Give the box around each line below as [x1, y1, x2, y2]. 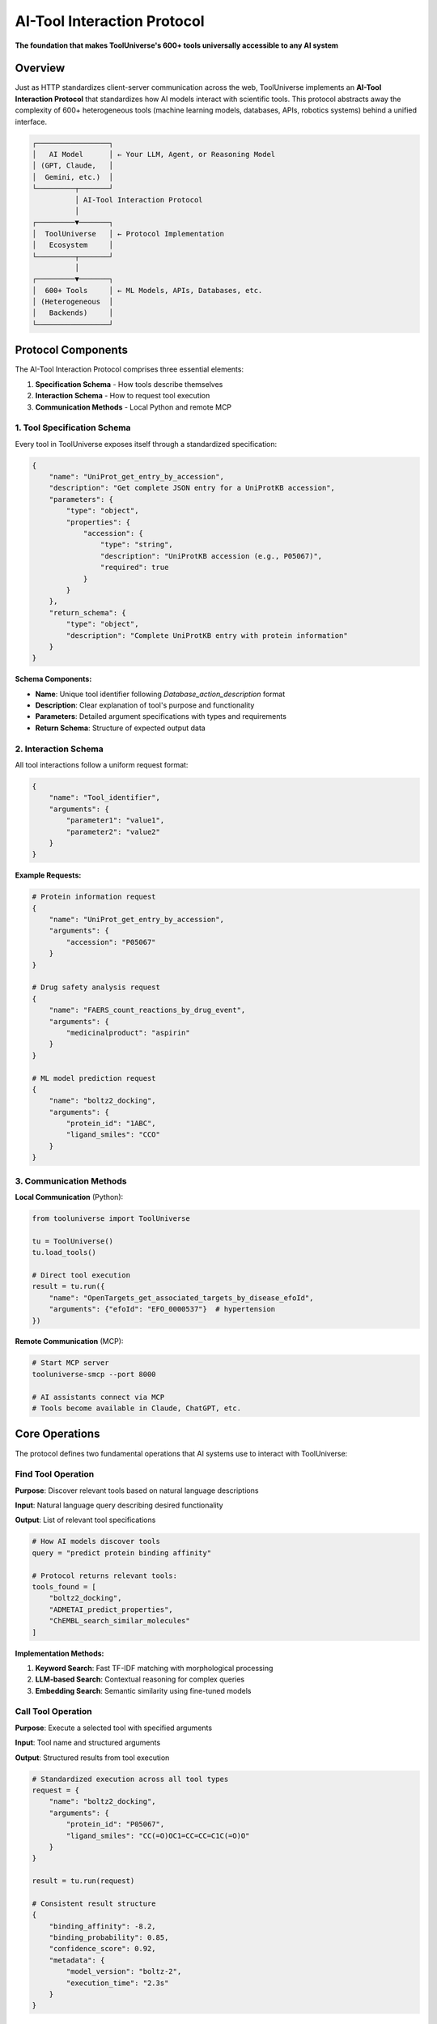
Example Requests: [15, 870, 82, 880]
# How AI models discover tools [32, 1537, 161, 1546]
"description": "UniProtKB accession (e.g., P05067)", [100, 551, 323, 560]
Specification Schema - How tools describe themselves [35, 379, 223, 389]
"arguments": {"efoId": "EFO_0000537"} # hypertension [49, 1304, 276, 1314]
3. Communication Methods [15, 1175, 127, 1186]
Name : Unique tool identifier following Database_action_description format [35, 689, 286, 699]
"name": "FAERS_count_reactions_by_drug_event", [49, 1006, 246, 1015]
